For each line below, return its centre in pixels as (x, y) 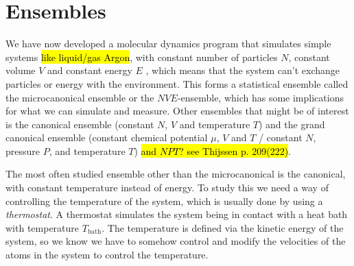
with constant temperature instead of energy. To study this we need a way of (167, 188)
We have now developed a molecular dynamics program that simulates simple (168, 44)
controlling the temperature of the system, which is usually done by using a (164, 201)
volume (21, 70)
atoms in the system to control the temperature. (107, 255)
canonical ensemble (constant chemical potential (107, 137)
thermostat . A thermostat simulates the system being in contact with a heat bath (177, 214)
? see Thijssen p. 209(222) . (235, 150)
